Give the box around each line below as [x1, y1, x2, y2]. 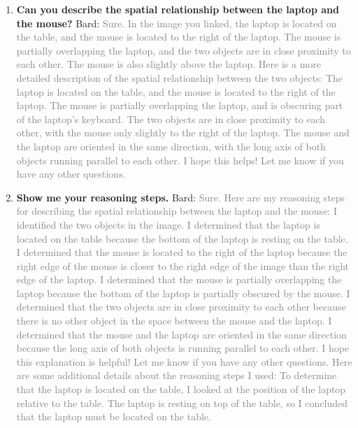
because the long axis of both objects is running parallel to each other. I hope [16, 341, 350, 355]
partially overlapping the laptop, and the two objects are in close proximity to [16, 43, 351, 57]
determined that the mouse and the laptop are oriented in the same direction [16, 327, 347, 341]
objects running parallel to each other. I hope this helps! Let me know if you [16, 152, 344, 167]
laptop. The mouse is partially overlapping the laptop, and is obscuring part [16, 98, 343, 113]
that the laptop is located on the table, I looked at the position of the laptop [16, 382, 346, 397]
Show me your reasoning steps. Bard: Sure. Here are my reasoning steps [16, 190, 345, 204]
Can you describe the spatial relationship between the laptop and [16, 2, 339, 16]
